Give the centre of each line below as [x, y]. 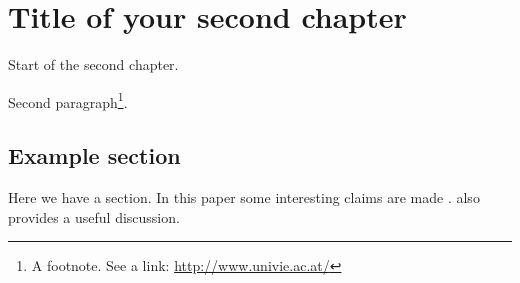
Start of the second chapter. [93, 64]
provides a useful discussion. [94, 216]
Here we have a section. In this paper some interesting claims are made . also [244, 197]
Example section [94, 155]
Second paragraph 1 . [68, 100]
